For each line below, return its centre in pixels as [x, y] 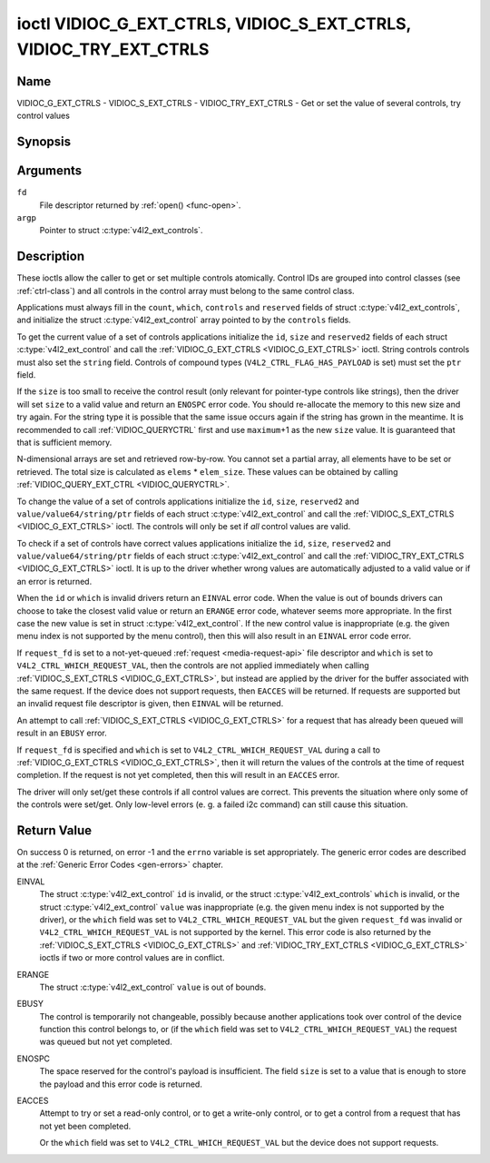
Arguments [49, 171]
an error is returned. [54, 581]
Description [51, 256]
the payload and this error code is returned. [121, 1084]
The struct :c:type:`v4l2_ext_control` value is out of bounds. [153, 987]
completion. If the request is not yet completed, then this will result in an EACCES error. [178, 775]
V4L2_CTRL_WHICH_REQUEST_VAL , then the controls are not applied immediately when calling [193, 665]
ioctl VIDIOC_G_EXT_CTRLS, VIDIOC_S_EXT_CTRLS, [214, 24]
